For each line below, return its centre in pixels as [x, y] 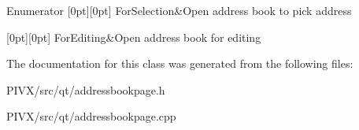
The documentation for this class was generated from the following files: [180, 63]
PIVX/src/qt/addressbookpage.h [86, 89]
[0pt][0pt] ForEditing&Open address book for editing [134, 37]
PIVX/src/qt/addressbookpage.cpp [91, 116]
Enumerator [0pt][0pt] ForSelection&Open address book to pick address [179, 10]
